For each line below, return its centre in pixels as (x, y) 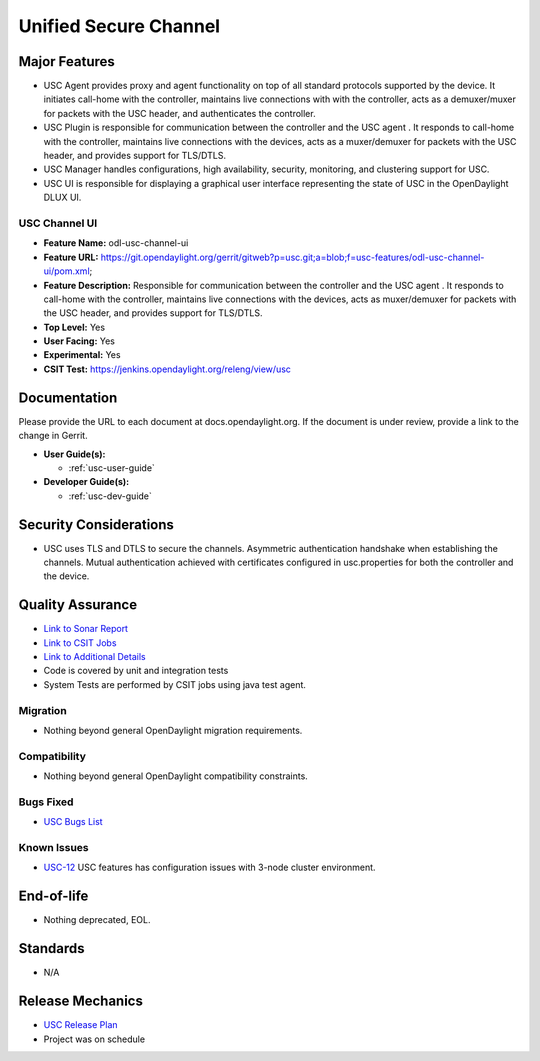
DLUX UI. (62, 197)
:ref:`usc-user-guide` (111, 467)
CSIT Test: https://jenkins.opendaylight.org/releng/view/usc (167, 369)
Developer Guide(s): (86, 482)
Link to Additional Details (94, 657)
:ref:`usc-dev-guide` (110, 496)
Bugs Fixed (46, 802)
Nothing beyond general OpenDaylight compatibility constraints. (176, 776)
